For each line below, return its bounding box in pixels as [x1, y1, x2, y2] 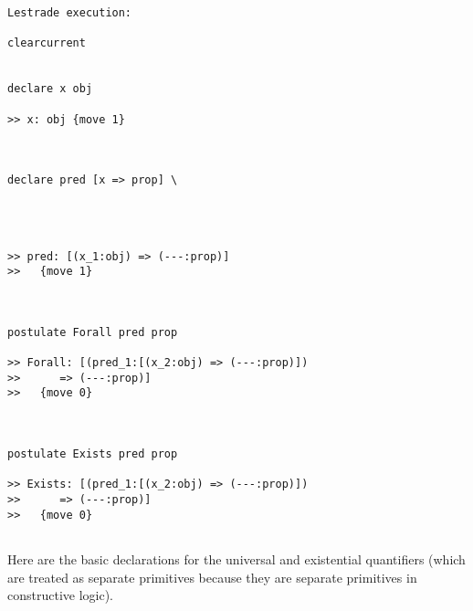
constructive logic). [7, 585, 114, 605]
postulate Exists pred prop [7, 448, 178, 461]
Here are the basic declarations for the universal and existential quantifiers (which [7, 549, 466, 568]
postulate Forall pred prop [7, 325, 178, 339]
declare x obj [7, 82, 93, 96]
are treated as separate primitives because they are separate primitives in [7, 567, 417, 586]
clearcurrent [7, 37, 86, 50]
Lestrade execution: [7, 6, 132, 19]
